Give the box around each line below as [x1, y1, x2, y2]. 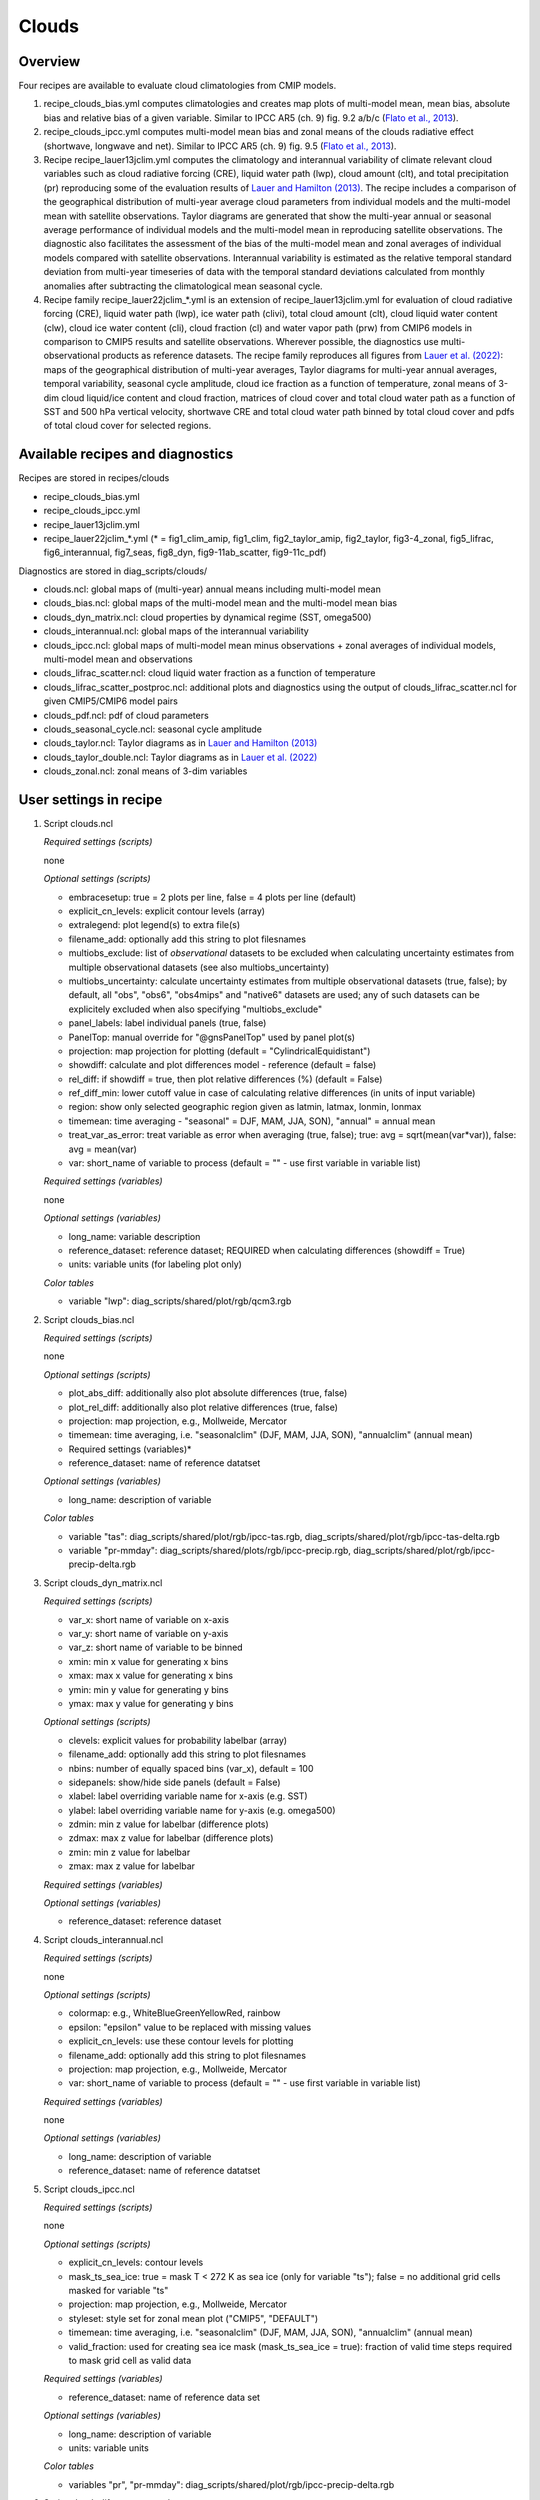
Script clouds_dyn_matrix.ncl [43, 1576, 163, 1589]
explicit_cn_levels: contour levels [68, 2256, 204, 2269]
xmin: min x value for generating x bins [68, 1655, 229, 1667]
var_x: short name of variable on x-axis [68, 1613, 230, 1625]
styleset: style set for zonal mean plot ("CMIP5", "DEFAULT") [68, 2312, 319, 2324]
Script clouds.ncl [43, 818, 114, 830]
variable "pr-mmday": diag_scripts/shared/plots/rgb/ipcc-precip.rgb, [68, 1545, 352, 1557]
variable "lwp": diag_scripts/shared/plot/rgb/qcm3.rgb [68, 1295, 292, 1307]
